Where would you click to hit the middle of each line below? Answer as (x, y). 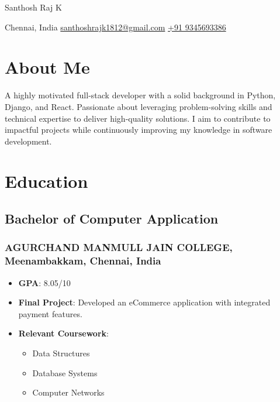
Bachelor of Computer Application (112, 219)
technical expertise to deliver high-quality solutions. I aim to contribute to (138, 118)
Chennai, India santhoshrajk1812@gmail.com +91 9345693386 (115, 27)
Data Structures (61, 353)
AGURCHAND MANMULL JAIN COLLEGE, (119, 247)
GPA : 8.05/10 (44, 282)
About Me (47, 67)
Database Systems (65, 372)
